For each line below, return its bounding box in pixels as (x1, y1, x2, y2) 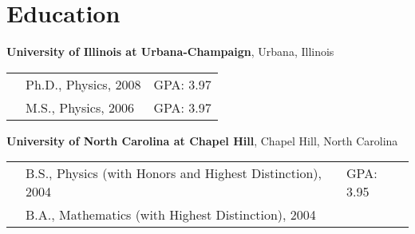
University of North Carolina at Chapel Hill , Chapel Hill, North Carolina (6, 132, 398, 149)
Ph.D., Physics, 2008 (26, 74, 141, 93)
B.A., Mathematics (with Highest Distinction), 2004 (26, 205, 316, 224)
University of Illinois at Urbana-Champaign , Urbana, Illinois (6, 43, 334, 60)
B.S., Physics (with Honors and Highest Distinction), (26, 164, 322, 183)
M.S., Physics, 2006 (26, 97, 134, 117)
